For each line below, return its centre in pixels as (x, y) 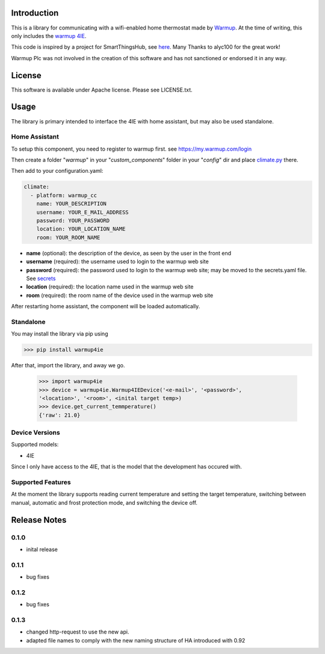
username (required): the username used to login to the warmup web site (117, 261)
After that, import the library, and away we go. (68, 366)
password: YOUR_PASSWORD (73, 220)
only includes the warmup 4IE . (49, 36)
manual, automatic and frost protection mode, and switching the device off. (104, 502)
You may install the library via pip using (60, 334)
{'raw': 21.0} (60, 415)
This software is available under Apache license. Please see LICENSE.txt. (102, 90)
